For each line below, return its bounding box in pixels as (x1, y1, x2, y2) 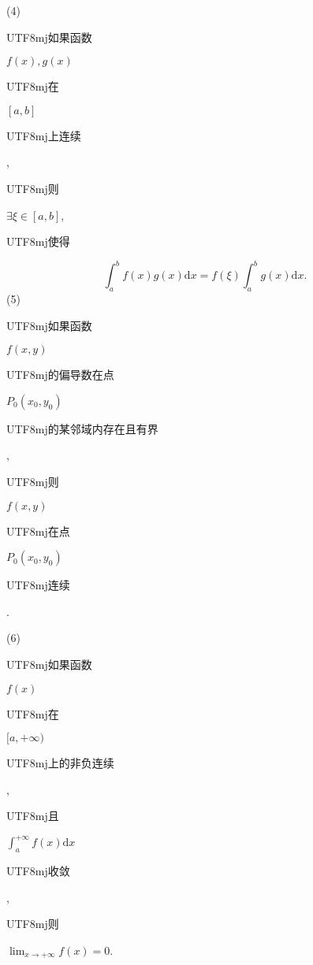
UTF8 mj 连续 (6, 577, 70, 593)
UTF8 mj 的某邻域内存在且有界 (6, 420, 158, 436)
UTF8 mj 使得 (6, 233, 70, 250)
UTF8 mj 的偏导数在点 (6, 366, 114, 383)
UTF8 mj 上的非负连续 (6, 755, 114, 771)
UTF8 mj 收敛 (6, 863, 70, 879)
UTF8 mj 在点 (6, 522, 70, 539)
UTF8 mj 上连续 (6, 127, 81, 143)
